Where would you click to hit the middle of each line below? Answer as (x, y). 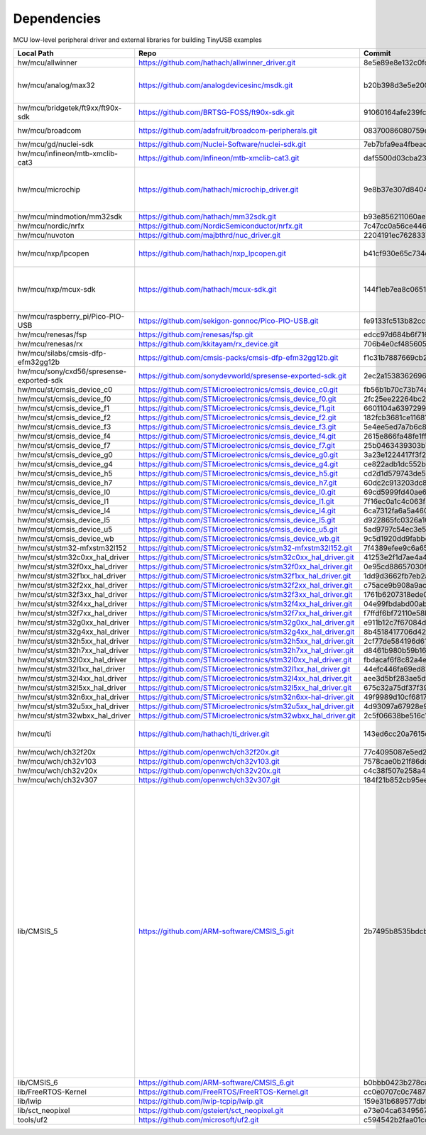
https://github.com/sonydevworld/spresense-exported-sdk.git (243, 375)
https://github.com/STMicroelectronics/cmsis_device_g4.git (239, 464)
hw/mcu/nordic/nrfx (51, 226)
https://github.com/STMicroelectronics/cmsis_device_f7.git (237, 445)
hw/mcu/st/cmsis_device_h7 (65, 483)
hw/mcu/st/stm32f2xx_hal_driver (72, 585)
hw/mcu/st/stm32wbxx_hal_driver (74, 715)
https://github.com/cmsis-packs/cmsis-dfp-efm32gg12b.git (239, 357)
